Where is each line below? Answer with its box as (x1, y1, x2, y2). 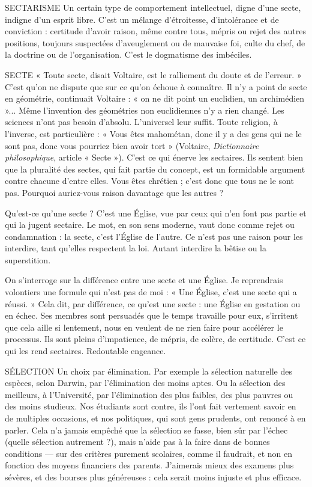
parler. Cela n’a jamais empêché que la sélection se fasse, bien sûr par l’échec (5, 423, 288, 436)
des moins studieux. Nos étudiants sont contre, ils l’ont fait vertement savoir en (5, 400, 296, 412)
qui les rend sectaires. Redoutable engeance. (5, 345, 166, 357)
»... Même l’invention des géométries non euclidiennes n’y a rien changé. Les (5, 103, 284, 116)
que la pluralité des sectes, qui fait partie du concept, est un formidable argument (5, 162, 305, 175)
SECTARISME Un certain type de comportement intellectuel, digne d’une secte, (5, 1, 301, 13)
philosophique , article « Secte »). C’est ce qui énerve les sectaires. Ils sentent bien (5, 151, 304, 164)
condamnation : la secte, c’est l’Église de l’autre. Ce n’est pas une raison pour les (5, 230, 303, 242)
